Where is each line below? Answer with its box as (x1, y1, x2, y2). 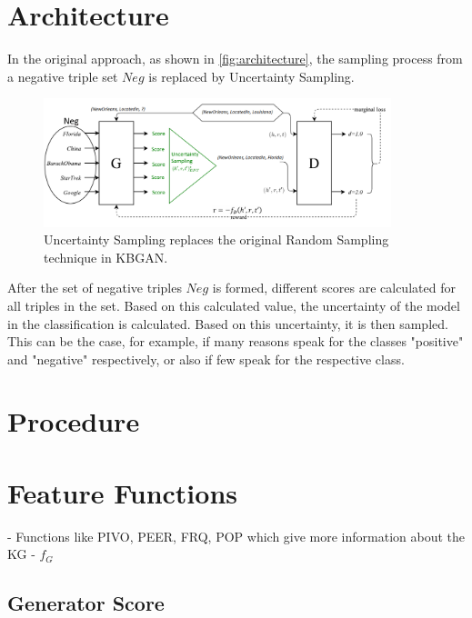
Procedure (7, 403, 140, 440)
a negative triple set (7, 66, 118, 85)
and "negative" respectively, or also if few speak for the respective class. (7, 349, 405, 368)
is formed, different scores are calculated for (212, 278, 456, 297)
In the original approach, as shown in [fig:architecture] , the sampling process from (7, 49, 463, 68)
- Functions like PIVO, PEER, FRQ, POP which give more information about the (7, 526, 466, 545)
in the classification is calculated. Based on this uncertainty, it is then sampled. (7, 314, 448, 333)
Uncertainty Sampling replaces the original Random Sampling (44, 230, 389, 249)
